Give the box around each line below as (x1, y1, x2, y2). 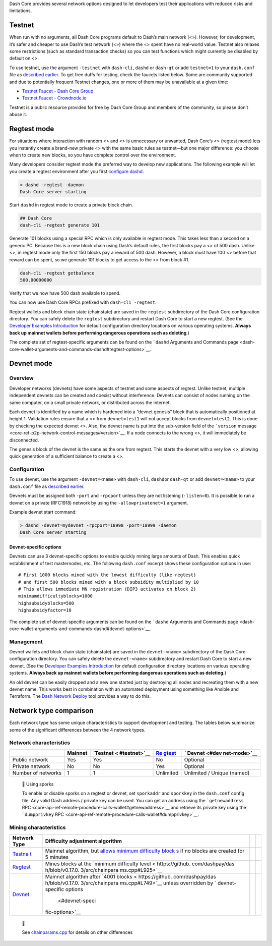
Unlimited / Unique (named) (184, 769, 250, 776)
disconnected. (9, 437, 39, 443)
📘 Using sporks (22, 781, 54, 787)
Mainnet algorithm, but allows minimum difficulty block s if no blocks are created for (45, 847, 245, 854)
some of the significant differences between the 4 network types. (9, 727, 146, 733)
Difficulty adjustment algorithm (45, 838, 122, 845)
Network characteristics (9, 739, 71, 746)
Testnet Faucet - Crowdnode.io (22, 95, 87, 101)
